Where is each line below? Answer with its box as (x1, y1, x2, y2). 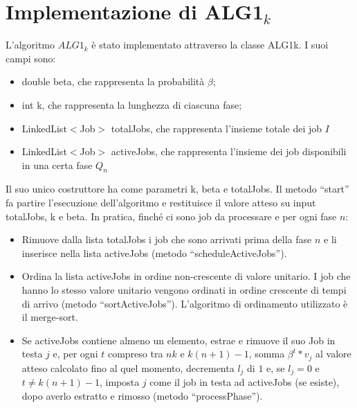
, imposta (99, 375, 140, 389)
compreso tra (107, 346, 163, 361)
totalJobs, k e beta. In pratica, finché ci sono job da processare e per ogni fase (6, 209, 337, 223)
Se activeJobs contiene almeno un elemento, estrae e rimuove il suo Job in (21, 332, 336, 347)
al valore (315, 346, 351, 361)
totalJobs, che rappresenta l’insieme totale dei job (111, 121, 322, 135)
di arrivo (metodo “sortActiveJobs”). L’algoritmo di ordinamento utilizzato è (21, 296, 348, 310)
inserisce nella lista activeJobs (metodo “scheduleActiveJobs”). (21, 245, 287, 260)
